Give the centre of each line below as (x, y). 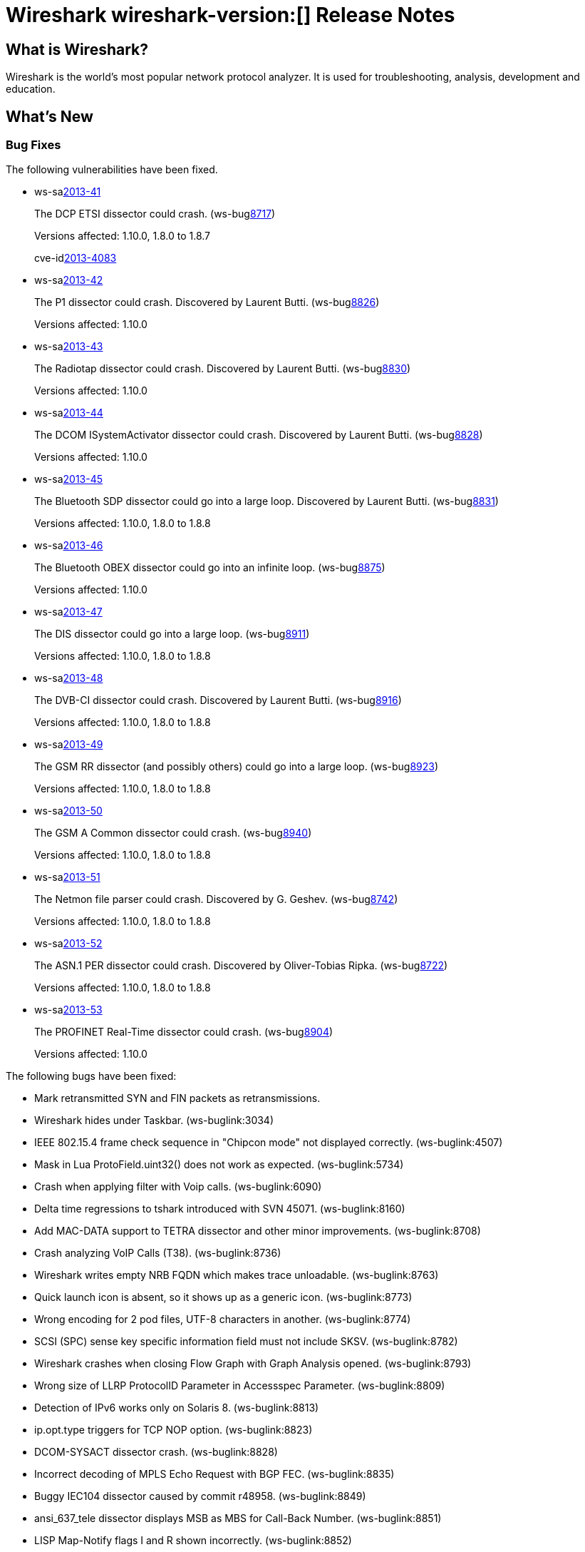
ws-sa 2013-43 (69, 347)
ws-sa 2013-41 (68, 192)
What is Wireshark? (77, 49)
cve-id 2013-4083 (76, 258)
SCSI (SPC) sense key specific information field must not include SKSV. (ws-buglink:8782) (246, 1342)
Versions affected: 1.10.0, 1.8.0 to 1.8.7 (123, 236)
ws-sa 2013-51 (67, 877)
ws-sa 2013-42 (69, 280)
